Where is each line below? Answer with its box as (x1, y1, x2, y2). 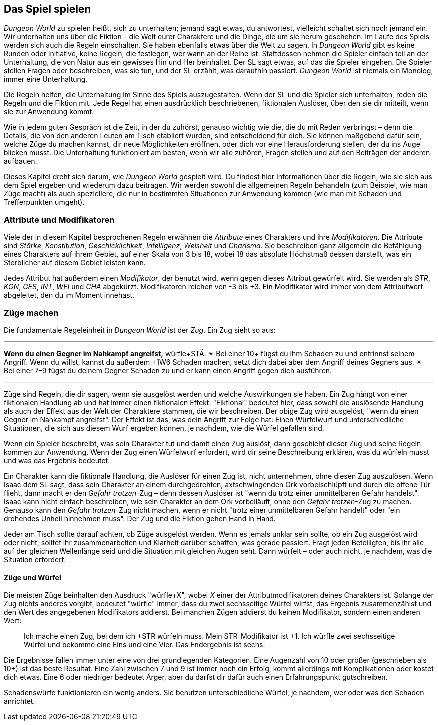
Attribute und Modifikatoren (4, 214, 115, 225)
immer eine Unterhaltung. (4, 75, 88, 84)
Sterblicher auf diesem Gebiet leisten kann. (4, 258, 146, 267)
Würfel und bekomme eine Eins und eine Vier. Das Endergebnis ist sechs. (24, 640, 265, 649)
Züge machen (4, 307, 59, 318)
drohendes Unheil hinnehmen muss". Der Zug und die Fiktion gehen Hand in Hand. (4, 514, 276, 523)
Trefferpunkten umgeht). (4, 198, 85, 207)
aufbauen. (4, 157, 37, 166)
